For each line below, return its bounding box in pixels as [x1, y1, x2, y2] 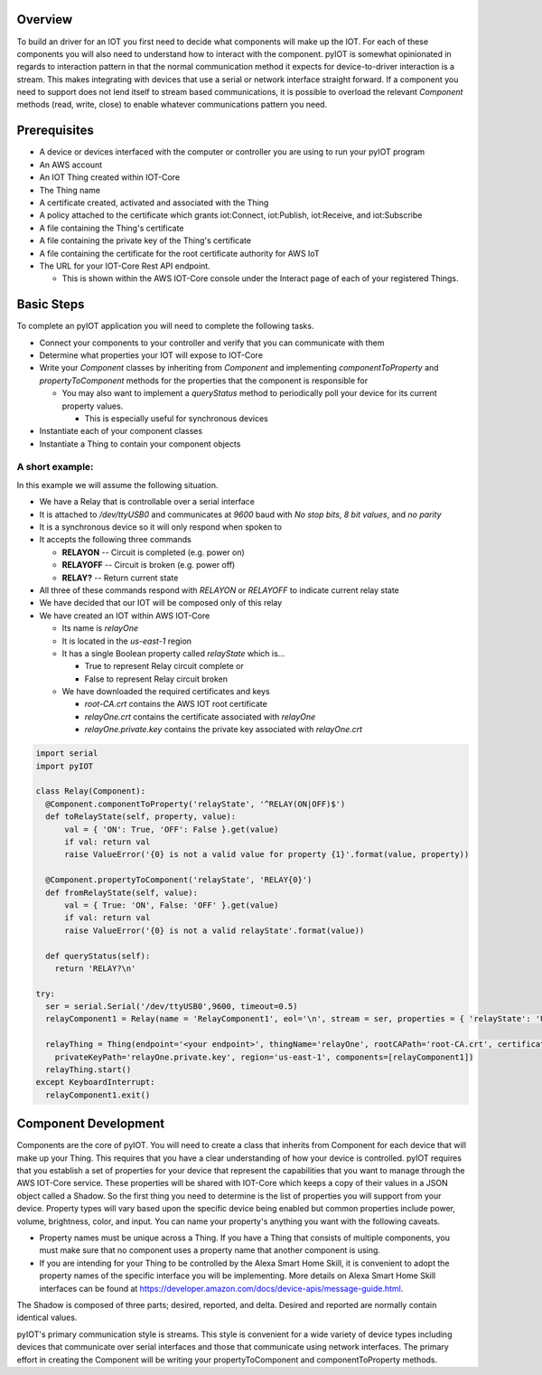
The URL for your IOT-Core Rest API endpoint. [39, 260, 211, 271]
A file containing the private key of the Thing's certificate [39, 235, 252, 246]
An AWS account [39, 159, 103, 170]
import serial [35, 749, 98, 758]
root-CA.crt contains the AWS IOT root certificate [84, 699, 268, 710]
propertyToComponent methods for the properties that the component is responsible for [39, 375, 369, 386]
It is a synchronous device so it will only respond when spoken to [39, 522, 282, 532]
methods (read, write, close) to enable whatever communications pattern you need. [16, 99, 328, 110]
